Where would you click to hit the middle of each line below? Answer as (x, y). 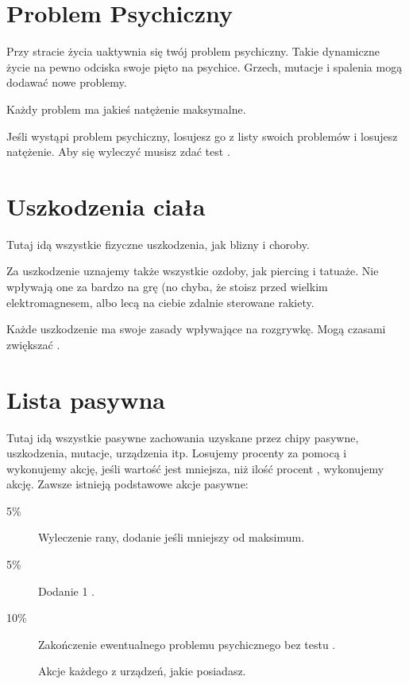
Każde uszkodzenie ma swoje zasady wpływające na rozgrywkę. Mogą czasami (196, 329)
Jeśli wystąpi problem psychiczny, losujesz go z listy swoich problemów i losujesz (202, 136)
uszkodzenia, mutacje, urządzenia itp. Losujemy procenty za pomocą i (177, 453)
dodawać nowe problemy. (67, 82)
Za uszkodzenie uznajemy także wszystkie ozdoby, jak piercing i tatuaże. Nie (193, 271)
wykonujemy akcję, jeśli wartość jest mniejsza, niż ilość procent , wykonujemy (195, 468)
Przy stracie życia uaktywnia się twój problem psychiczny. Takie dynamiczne (193, 51)
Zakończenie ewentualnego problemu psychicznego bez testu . (187, 644)
